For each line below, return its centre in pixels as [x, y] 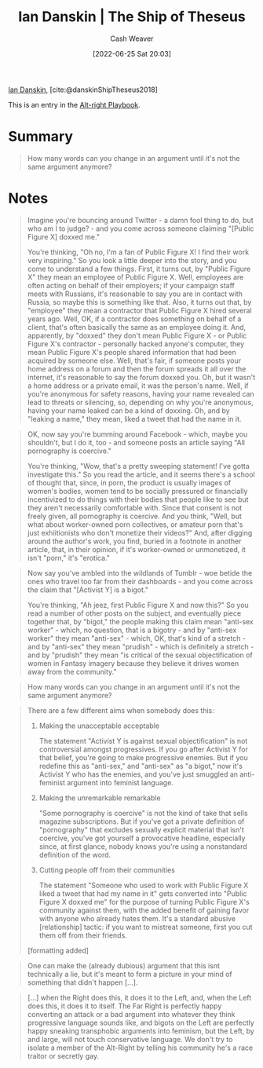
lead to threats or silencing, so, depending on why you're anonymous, [140, 402]
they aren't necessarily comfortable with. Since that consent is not [135, 507]
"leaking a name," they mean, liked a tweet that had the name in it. [134, 419]
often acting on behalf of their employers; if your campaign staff [131, 285]
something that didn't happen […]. [82, 982]
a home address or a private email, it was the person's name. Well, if [138, 386]
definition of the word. [75, 854]
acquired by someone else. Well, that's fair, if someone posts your [134, 360]
